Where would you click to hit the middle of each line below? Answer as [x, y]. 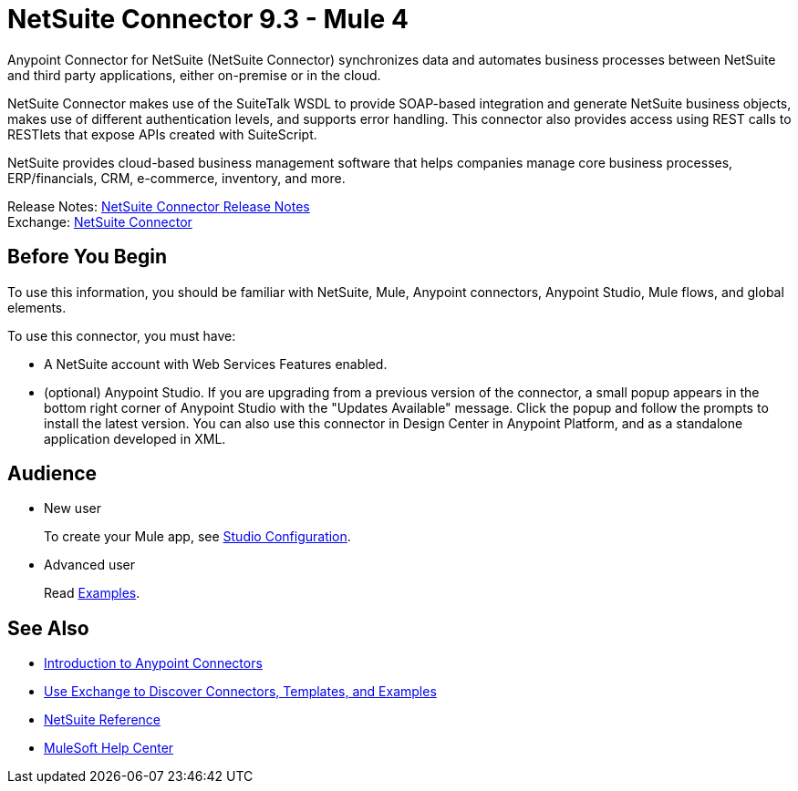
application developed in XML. [135, 438]
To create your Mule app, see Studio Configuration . [197, 537]
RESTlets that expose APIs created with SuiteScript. [162, 134]
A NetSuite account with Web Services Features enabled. [216, 364]
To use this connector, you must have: [122, 335]
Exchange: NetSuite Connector [100, 221]
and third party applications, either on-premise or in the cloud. [194, 75]
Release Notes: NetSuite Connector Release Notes [159, 206]
